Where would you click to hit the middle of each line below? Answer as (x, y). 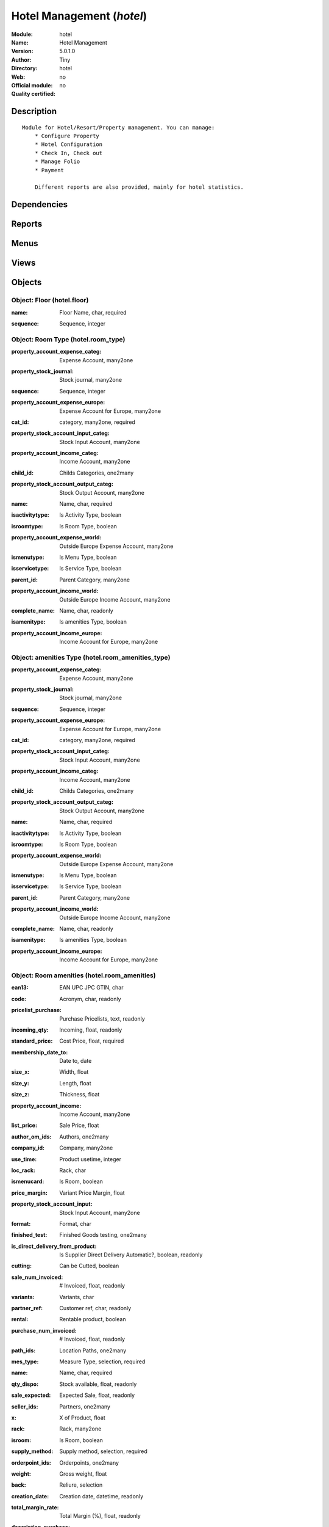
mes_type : (25, 1361)
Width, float (74, 1072)
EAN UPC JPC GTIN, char (91, 988)
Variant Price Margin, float (92, 1193)
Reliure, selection (81, 1485)
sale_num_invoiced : (37, 1277)
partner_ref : (27, 1308)
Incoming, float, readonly (91, 1030)
